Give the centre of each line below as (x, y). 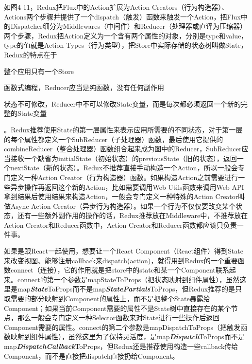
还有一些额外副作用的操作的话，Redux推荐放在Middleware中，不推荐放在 (133, 215)
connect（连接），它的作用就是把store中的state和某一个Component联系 (120, 270)
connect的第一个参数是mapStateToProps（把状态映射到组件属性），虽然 (128, 279)
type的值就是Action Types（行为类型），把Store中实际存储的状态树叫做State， (126, 45)
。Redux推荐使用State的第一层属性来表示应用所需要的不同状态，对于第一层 (123, 129)
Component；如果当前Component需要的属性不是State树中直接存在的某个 (118, 308)
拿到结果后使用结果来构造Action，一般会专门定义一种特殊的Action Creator (121, 196)
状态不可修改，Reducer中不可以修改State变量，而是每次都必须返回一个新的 (122, 103)
